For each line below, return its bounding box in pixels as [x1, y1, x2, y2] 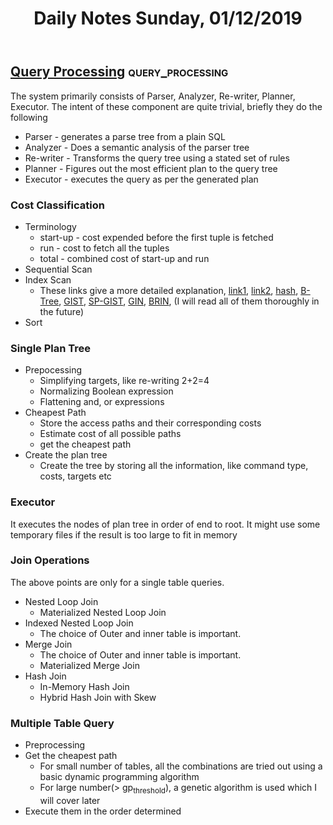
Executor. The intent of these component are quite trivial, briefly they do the [10, 100, 323, 112]
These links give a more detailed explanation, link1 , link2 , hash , [39, 284, 299, 296]
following [10, 111, 48, 123]
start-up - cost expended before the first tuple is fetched [39, 231, 274, 243]
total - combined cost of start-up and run [39, 252, 210, 264]
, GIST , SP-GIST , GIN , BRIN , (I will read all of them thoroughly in [58, 295, 320, 307]
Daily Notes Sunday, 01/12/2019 [33, 7, 303, 30]
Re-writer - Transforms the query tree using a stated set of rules [24, 152, 290, 164]
